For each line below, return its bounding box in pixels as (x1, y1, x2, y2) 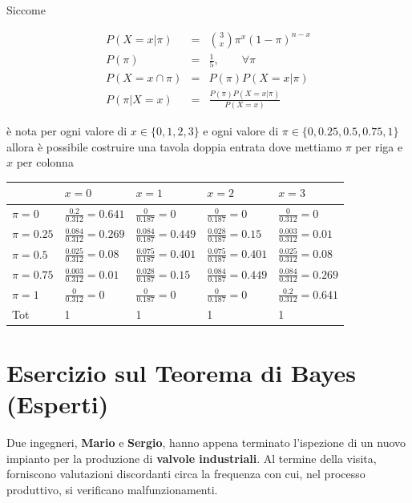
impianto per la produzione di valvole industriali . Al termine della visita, (6, 449, 377, 466)
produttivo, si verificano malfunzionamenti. (6, 481, 218, 497)
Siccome (6, 2, 46, 18)
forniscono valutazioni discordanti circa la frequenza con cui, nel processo (6, 465, 366, 482)
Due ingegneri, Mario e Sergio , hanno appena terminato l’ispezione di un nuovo (6, 434, 406, 451)
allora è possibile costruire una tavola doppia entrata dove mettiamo (6, 138, 342, 155)
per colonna (16, 154, 74, 171)
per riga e (355, 138, 403, 155)
